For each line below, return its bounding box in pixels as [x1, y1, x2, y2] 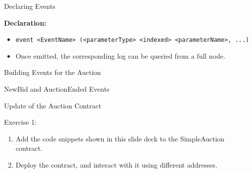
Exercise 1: [4, 117, 37, 127]
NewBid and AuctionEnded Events [4, 84, 110, 94]
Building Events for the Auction [4, 67, 101, 77]
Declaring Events [4, 1, 55, 11]
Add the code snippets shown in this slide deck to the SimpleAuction [15, 133, 225, 143]
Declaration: [4, 17, 46, 28]
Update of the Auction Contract [4, 100, 101, 110]
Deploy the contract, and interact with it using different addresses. [15, 160, 217, 170]
